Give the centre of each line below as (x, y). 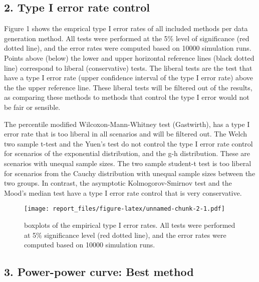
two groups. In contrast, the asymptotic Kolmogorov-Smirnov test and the (118, 183)
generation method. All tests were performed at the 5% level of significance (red (127, 38)
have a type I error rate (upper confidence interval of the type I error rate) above (128, 78)
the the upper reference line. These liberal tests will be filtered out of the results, (128, 87)
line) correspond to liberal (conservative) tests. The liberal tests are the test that (128, 67)
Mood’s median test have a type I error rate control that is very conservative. (123, 192)
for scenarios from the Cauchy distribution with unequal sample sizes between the (130, 173)
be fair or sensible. (32, 107)
